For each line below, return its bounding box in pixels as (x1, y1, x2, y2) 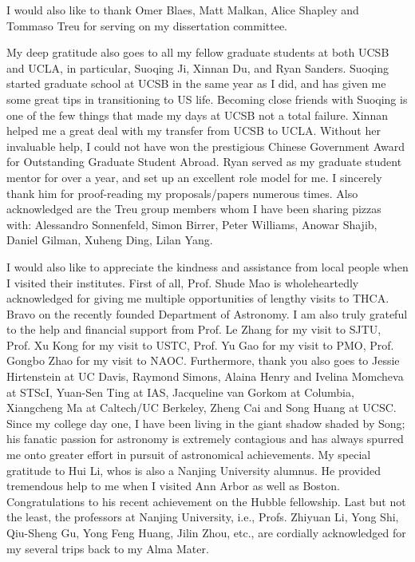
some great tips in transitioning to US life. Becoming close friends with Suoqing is (6, 90, 408, 107)
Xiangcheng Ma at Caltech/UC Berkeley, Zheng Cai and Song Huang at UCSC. (6, 399, 397, 416)
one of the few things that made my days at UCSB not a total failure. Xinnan (6, 106, 388, 123)
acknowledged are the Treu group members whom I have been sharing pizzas (6, 200, 381, 217)
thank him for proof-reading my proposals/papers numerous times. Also (6, 184, 358, 201)
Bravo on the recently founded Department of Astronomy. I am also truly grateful (6, 305, 408, 322)
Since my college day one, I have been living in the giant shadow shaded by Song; (6, 414, 405, 431)
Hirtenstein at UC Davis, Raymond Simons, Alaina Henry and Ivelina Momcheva (6, 368, 404, 385)
